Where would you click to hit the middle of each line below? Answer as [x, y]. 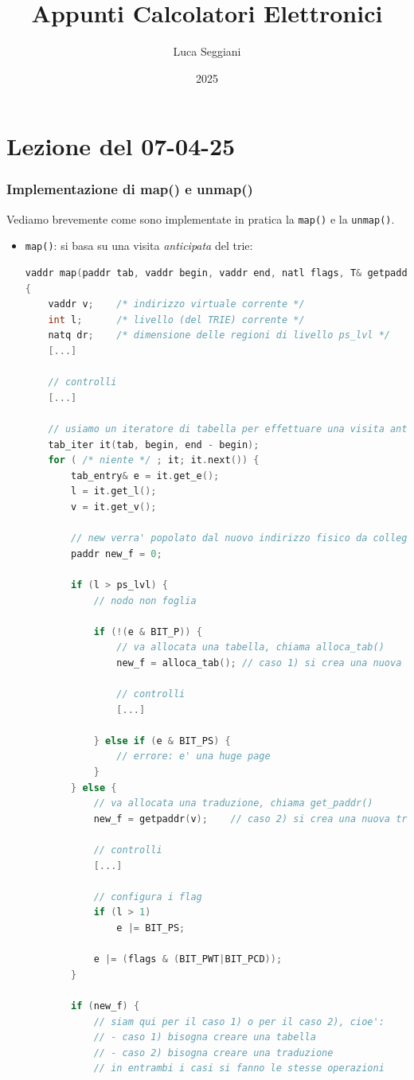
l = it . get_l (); [114, 491]
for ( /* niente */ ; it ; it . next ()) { [154, 460]
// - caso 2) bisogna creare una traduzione [213, 1053]
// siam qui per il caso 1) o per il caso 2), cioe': [239, 1022]
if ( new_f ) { [105, 1006]
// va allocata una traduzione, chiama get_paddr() [233, 803]
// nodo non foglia [145, 600]
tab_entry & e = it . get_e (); [145, 476]
